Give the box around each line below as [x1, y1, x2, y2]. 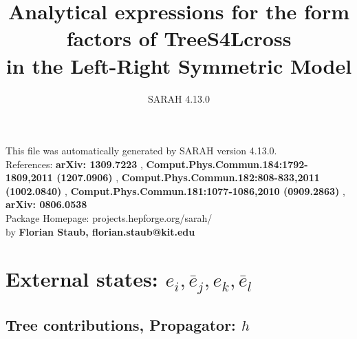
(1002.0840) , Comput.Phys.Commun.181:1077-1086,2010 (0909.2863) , [6, 183, 345, 198]
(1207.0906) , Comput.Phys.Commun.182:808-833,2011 [56, 170, 320, 185]
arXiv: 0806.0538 [6, 197, 87, 212]
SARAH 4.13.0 [147, 91, 210, 105]
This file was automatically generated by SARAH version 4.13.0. [6, 143, 277, 158]
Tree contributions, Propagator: [6, 314, 236, 335]
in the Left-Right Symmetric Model [6, 51, 352, 79]
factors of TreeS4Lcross [66, 24, 292, 52]
